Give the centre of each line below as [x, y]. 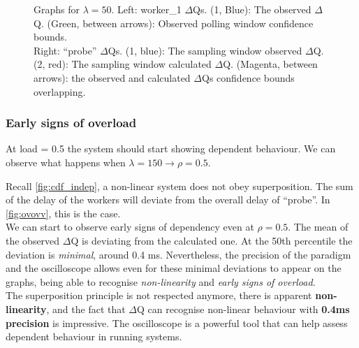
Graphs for [57, 9]
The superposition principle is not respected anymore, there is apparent [159, 295]
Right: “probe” [65, 50]
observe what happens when [66, 162]
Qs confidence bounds [248, 77]
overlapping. [60, 91]
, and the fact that [86, 309]
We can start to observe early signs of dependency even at [130, 227]
